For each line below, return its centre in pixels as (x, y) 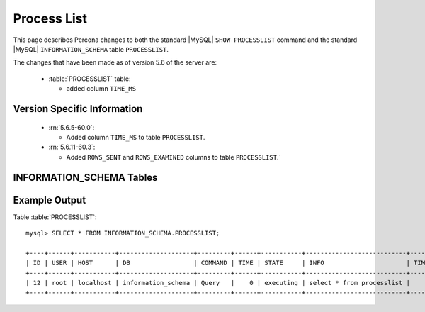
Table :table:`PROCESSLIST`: (55, 217)
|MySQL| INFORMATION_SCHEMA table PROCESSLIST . (91, 49)
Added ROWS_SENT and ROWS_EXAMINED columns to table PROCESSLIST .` (174, 157)
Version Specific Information (78, 109)
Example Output (50, 200)
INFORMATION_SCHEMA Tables (85, 177)
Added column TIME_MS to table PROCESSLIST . (136, 137)
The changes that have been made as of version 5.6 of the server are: (115, 62)
